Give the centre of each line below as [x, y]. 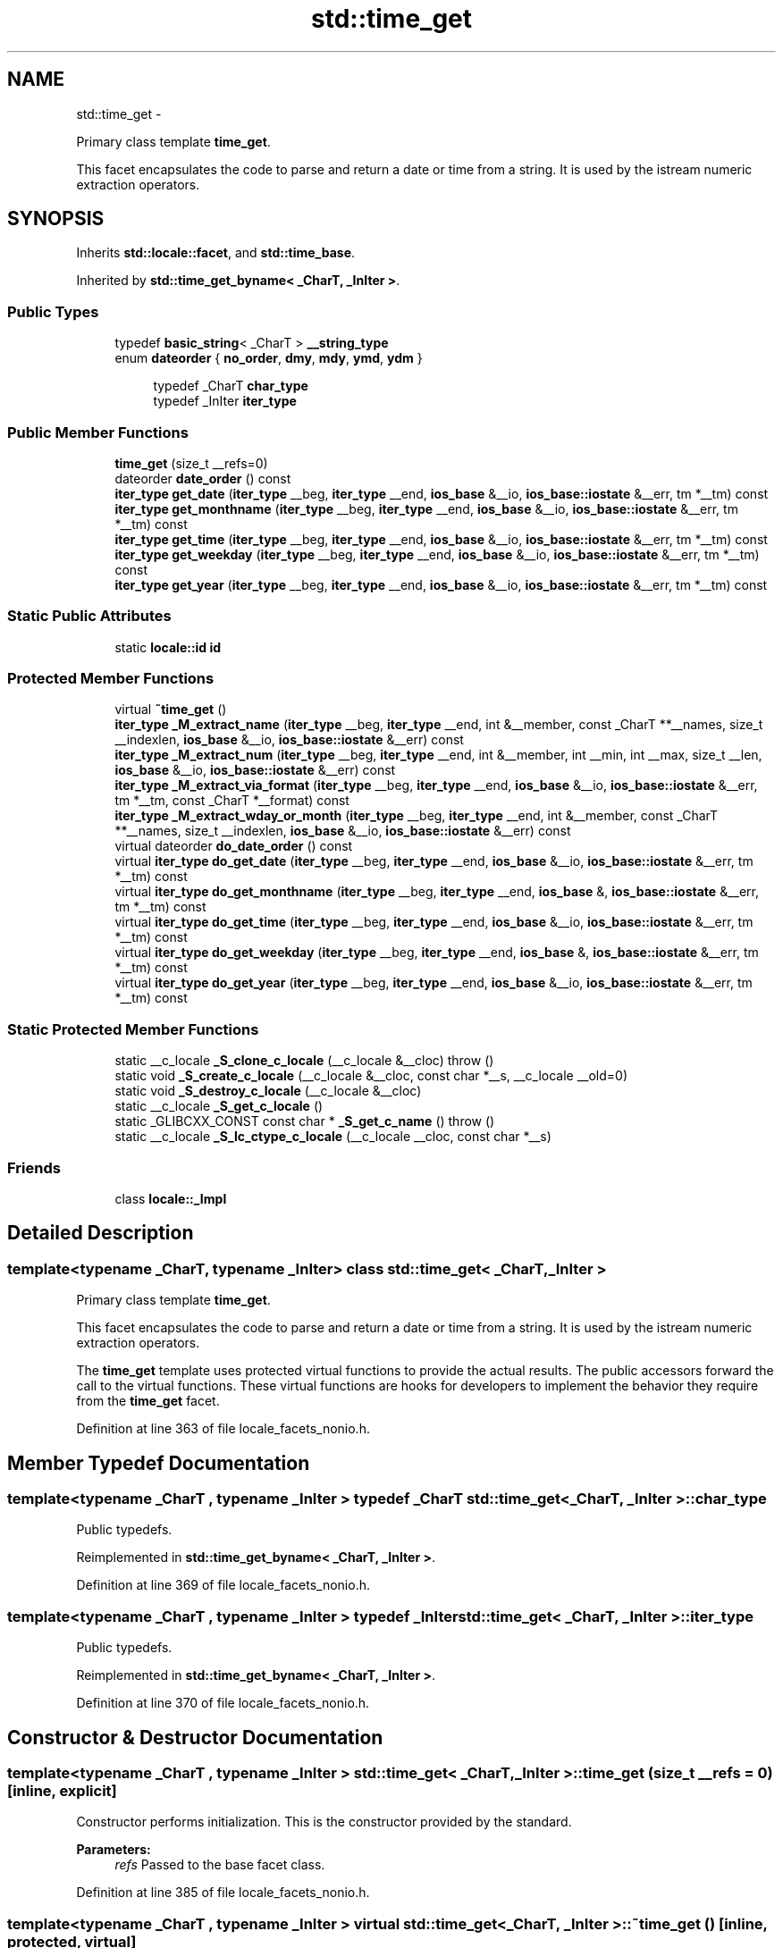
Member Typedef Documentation [159, 1463]
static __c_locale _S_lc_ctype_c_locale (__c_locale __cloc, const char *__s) [333, 1137]
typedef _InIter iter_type [225, 401]
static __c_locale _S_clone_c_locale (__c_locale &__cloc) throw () [304, 1061]
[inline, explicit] [62, 1790]
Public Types [53, 311]
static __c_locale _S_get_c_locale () [219, 1106]
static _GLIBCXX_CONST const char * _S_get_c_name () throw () [305, 1121]
